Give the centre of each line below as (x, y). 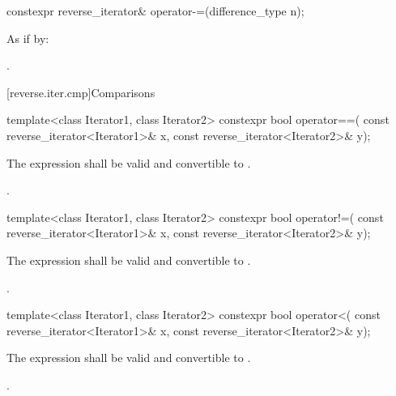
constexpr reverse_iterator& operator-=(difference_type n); (155, 11)
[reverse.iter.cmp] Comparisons (81, 92)
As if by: (28, 38)
